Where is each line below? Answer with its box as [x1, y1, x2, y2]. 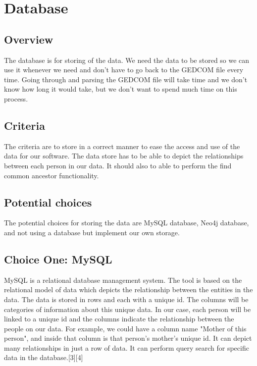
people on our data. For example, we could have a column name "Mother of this [4, 323, 247, 333]
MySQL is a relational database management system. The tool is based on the [4, 274, 242, 285]
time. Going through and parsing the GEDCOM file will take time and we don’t [4, 74, 248, 84]
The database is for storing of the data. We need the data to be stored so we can [4, 54, 250, 65]
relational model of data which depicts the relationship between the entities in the [4, 284, 253, 295]
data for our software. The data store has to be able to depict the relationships [4, 151, 244, 161]
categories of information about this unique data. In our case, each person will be [4, 304, 251, 314]
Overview [4, 31, 53, 47]
